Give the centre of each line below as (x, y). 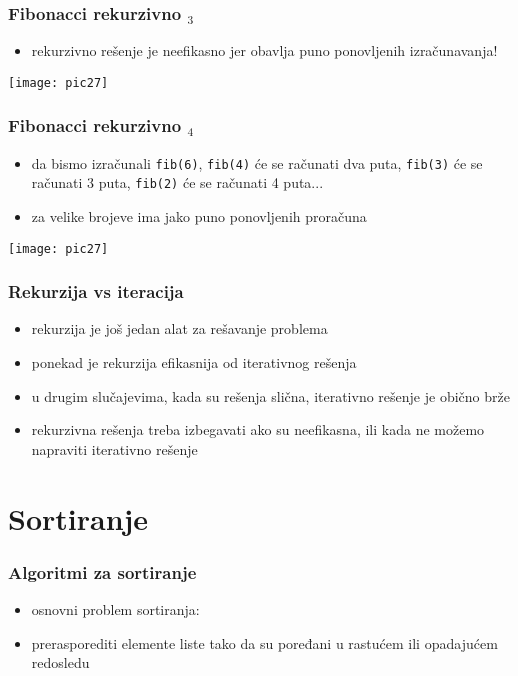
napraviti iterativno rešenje (114, 448)
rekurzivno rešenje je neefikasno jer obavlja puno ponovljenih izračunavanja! (264, 50)
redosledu (60, 662)
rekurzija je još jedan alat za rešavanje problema (179, 328)
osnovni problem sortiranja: (115, 609)
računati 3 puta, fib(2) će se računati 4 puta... (177, 182)
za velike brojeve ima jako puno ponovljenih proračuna (199, 216)
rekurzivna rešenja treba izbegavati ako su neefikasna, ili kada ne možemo (258, 429)
